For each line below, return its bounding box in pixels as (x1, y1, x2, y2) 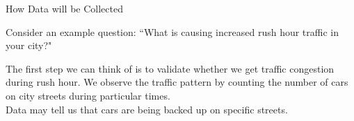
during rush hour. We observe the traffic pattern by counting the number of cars (6, 75, 348, 89)
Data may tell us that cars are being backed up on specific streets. (6, 102, 288, 116)
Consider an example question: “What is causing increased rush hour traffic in (6, 24, 339, 39)
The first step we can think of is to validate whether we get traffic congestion (6, 61, 335, 75)
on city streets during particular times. (6, 88, 170, 102)
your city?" (6, 38, 52, 53)
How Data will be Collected (6, 1, 123, 15)
